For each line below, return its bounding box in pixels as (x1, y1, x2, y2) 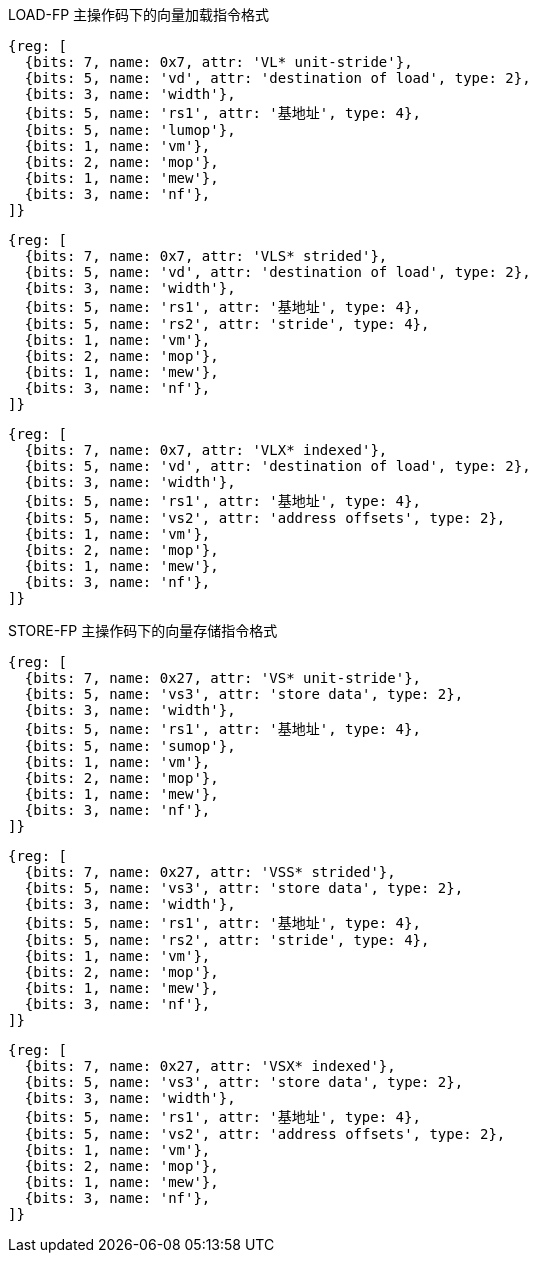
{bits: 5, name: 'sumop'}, (24, 738, 236, 754)
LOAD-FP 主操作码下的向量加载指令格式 (8, 6, 270, 23)
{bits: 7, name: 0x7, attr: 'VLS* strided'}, (24, 248, 388, 264)
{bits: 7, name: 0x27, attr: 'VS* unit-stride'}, (24, 670, 422, 686)
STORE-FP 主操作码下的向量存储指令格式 (8, 622, 278, 639)
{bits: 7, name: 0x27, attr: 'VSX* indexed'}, (24, 1058, 396, 1074)
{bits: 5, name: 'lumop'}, (24, 122, 236, 138)
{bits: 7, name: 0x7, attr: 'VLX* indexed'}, (24, 442, 388, 458)
